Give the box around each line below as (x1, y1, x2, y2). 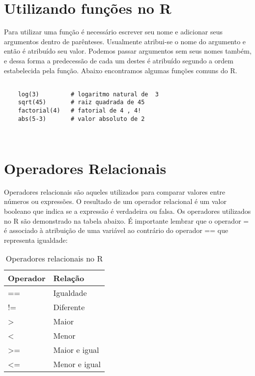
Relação (53, 272, 85, 284)
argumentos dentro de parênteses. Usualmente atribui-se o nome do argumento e (4, 36, 246, 46)
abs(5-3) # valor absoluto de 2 (18, 115, 145, 122)
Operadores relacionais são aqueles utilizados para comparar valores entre (4, 186, 226, 197)
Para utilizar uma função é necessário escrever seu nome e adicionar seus (4, 27, 223, 37)
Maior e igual (53, 344, 99, 356)
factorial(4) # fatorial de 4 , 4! (18, 107, 142, 115)
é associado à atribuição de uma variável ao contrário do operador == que (4, 225, 228, 235)
